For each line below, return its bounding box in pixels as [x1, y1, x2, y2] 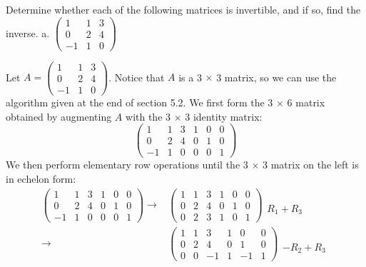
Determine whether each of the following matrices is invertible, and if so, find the [6, 2, 361, 16]
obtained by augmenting [6, 109, 112, 124]
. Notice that [108, 69, 165, 84]
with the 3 [126, 109, 171, 124]
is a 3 [178, 69, 202, 84]
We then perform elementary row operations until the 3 [6, 157, 248, 172]
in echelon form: [6, 171, 76, 186]
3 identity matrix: [185, 109, 263, 124]
